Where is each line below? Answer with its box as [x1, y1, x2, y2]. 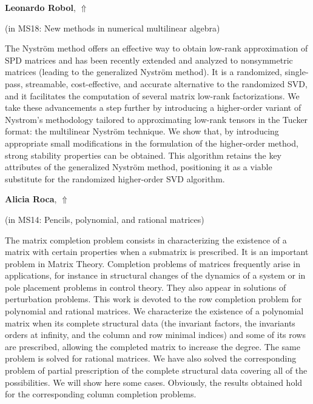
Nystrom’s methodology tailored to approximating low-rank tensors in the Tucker [5, 113, 308, 125]
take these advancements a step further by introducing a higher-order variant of [5, 101, 301, 114]
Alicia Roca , [5, 193, 57, 205]
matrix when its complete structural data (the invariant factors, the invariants [5, 316, 295, 329]
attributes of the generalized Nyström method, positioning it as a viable [5, 161, 272, 173]
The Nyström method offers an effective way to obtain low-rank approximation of [5, 42, 308, 55]
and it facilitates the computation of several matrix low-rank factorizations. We [5, 89, 300, 102]
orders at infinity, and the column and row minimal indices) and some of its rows [5, 328, 306, 341]
